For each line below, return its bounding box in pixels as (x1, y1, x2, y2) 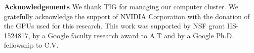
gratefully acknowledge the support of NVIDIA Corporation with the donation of (4, 11, 250, 21)
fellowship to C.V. (4, 40, 59, 50)
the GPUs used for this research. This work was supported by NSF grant (4, 21, 225, 31)
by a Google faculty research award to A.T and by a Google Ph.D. (32, 30, 234, 40)
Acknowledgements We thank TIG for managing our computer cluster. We (4, 1, 238, 11)
